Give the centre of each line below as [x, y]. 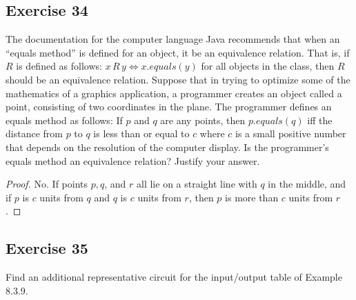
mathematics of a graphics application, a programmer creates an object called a [174, 93]
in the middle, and [307, 184]
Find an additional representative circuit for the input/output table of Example [174, 277]
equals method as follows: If [64, 120]
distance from [34, 133]
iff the [320, 120]
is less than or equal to [141, 133]
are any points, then [203, 120]
